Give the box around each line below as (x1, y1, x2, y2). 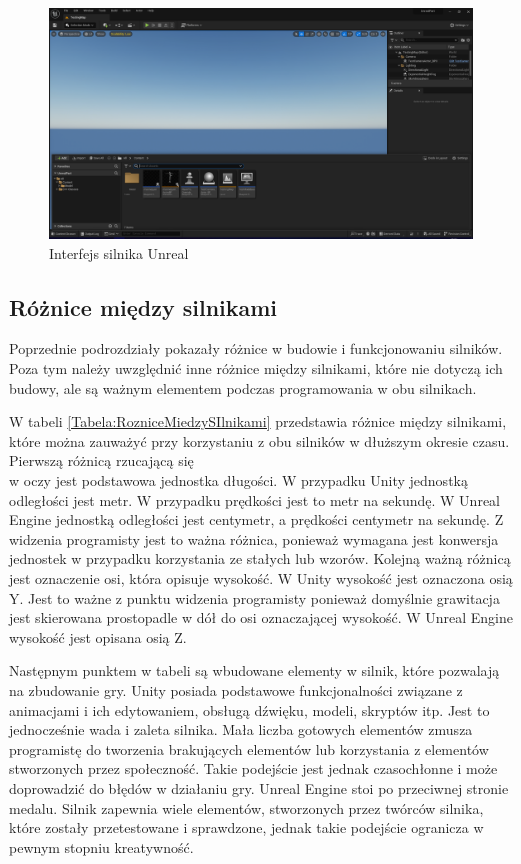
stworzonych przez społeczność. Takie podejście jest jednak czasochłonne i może (9, 758, 498, 779)
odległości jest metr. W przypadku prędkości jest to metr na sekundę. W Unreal (9, 489, 500, 510)
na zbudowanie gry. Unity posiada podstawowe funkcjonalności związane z (9, 679, 463, 700)
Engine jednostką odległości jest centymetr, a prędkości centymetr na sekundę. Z (9, 509, 504, 530)
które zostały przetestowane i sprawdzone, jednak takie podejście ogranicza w (9, 817, 484, 838)
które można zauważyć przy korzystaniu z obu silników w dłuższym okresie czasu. (9, 430, 510, 451)
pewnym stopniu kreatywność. (9, 836, 194, 857)
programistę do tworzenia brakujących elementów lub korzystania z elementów (9, 738, 489, 759)
